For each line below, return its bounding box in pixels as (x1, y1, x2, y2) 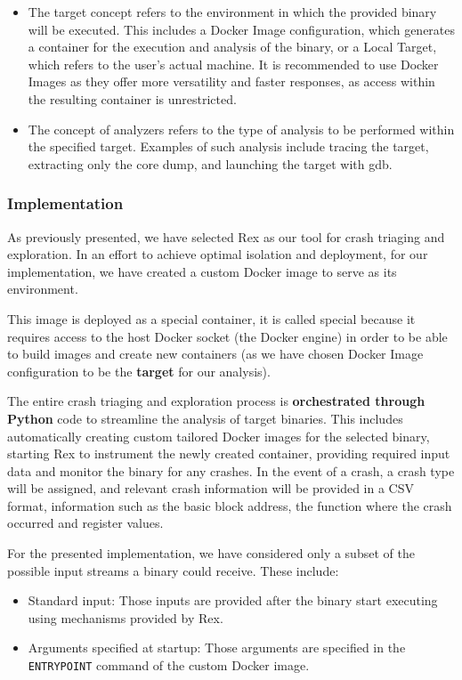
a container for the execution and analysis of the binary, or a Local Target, (28, 37, 437, 56)
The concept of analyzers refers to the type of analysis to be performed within (28, 119, 455, 138)
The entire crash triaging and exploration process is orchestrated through (7, 392, 426, 410)
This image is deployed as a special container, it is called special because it (7, 309, 416, 328)
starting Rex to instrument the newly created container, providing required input (7, 444, 450, 463)
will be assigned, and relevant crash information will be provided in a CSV (7, 479, 414, 498)
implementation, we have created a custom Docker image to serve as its (7, 262, 397, 280)
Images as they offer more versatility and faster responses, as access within (28, 72, 435, 91)
